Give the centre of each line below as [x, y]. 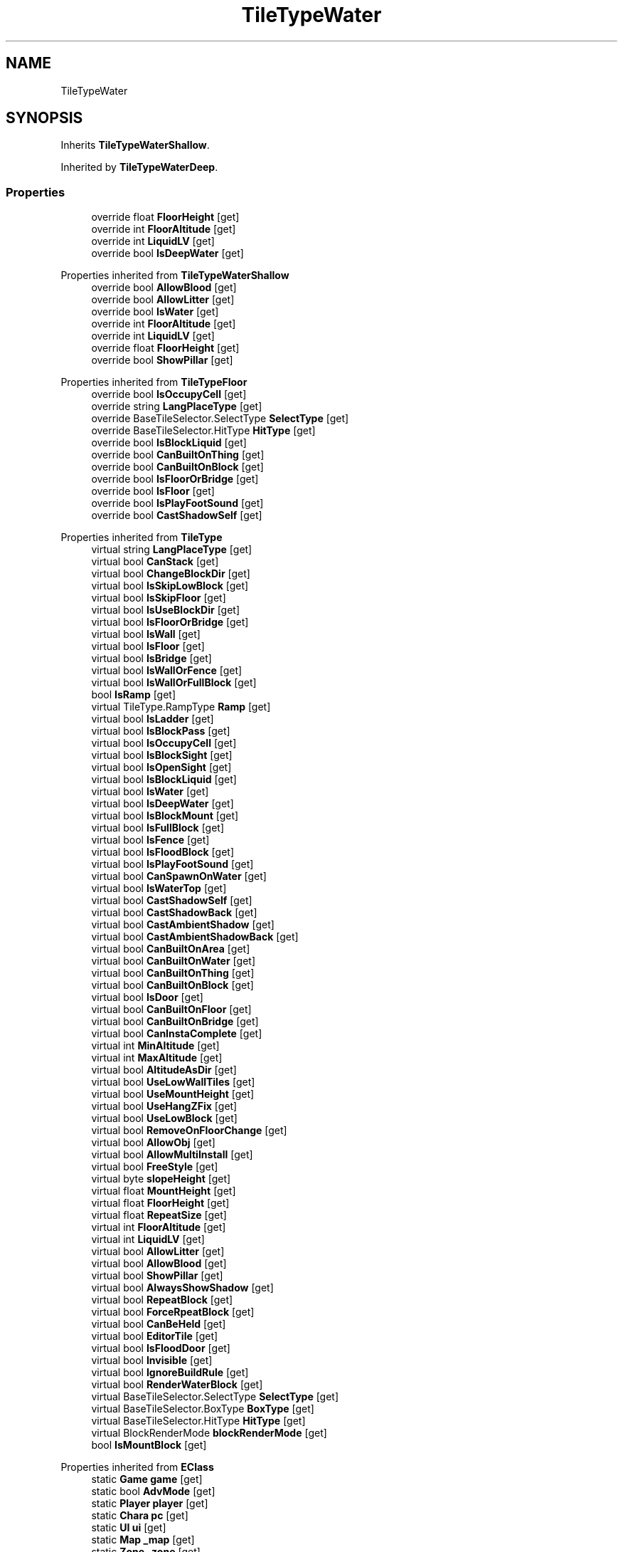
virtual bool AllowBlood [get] [159, 1264]
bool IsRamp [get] [134, 695]
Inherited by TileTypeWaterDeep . [139, 167]
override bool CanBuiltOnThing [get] [178, 455]
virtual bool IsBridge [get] [151, 659]
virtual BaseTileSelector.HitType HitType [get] [198, 1421]
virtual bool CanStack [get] [155, 562]
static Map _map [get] [143, 1540]
